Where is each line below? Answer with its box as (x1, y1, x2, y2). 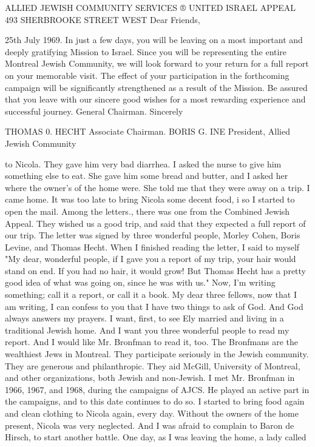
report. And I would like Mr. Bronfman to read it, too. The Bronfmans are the (5, 335, 298, 348)
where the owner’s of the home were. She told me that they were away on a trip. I (5, 181, 310, 193)
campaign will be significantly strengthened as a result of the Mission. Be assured (5, 81, 308, 93)
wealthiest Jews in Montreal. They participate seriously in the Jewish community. (5, 348, 309, 360)
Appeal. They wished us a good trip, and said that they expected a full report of (5, 217, 306, 229)
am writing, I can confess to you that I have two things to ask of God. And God (5, 300, 303, 312)
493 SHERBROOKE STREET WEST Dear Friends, (5, 13, 200, 25)
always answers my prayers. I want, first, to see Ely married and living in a (5, 312, 284, 324)
